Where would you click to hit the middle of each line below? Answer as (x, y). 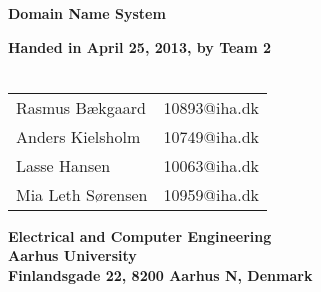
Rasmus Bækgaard (81, 107)
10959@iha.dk (211, 194)
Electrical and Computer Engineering (140, 235)
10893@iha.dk (211, 107)
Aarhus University (72, 255)
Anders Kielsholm (78, 136)
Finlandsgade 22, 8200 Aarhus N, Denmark (160, 274)
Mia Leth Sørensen (82, 194)
